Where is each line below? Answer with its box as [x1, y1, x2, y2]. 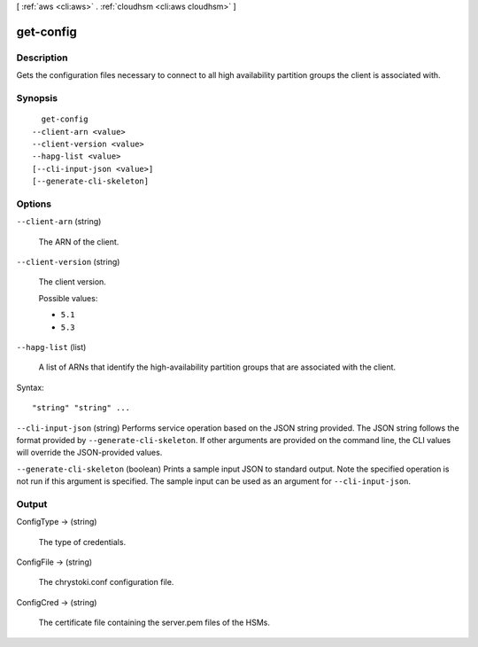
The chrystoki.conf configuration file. [38, 577, 174, 588]
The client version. [38, 277, 106, 287]
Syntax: [16, 382, 44, 393]
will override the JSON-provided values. [16, 448, 163, 458]
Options [16, 198, 52, 210]
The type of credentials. [38, 536, 127, 547]
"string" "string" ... [32, 403, 131, 413]
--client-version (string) [16, 256, 120, 267]
